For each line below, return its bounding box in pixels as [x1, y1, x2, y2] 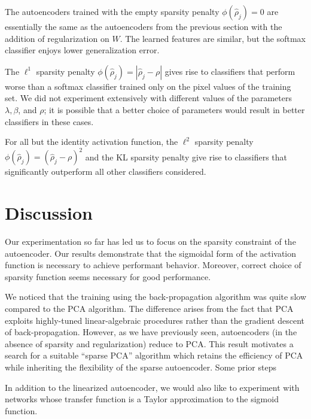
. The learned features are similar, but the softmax [120, 32, 306, 44]
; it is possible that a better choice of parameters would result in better [44, 103, 305, 116]
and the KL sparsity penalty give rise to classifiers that [85, 150, 287, 163]
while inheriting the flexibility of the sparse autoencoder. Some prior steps [5, 360, 276, 373]
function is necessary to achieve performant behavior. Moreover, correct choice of [5, 259, 301, 271]
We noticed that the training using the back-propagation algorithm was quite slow [5, 290, 306, 303]
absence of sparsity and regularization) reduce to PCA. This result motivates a [5, 337, 294, 350]
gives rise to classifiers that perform [164, 65, 295, 77]
